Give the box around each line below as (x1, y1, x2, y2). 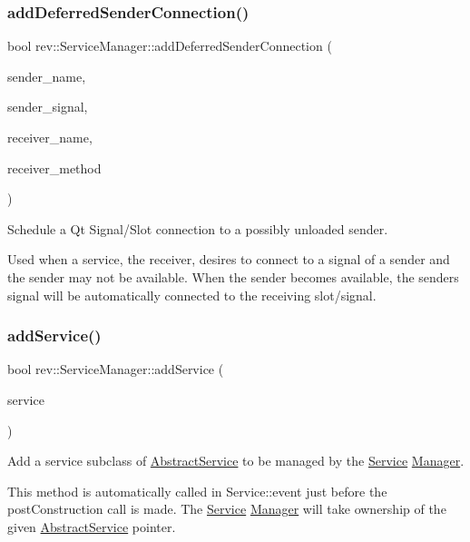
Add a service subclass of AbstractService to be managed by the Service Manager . (7, 451, 465, 470)
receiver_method (7, 158, 102, 177)
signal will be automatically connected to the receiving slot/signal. (7, 285, 377, 304)
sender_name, (7, 66, 86, 85)
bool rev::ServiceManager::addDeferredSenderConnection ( (7, 36, 332, 55)
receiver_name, (7, 128, 93, 146)
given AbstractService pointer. (7, 517, 176, 536)
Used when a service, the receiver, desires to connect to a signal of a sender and (7, 250, 450, 269)
